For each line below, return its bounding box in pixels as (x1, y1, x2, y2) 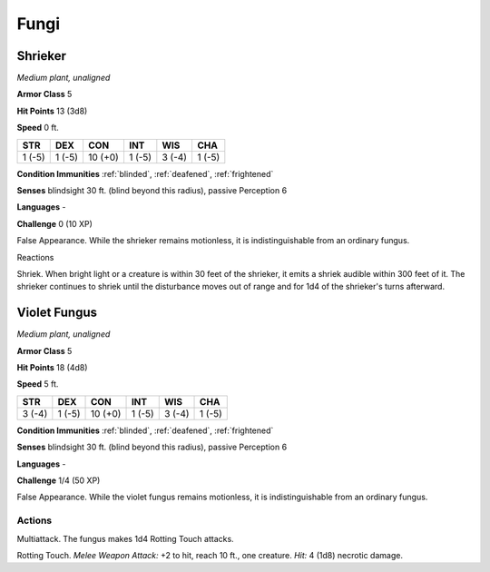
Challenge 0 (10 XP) (16, 218, 93, 229)
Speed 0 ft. (16, 123, 59, 133)
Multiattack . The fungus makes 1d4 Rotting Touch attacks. (16, 533, 235, 544)
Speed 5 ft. (16, 379, 59, 390)
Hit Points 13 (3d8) (16, 105, 88, 116)
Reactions (16, 251, 54, 262)
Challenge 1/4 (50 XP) (16, 475, 101, 486)
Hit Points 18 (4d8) (16, 362, 88, 373)
